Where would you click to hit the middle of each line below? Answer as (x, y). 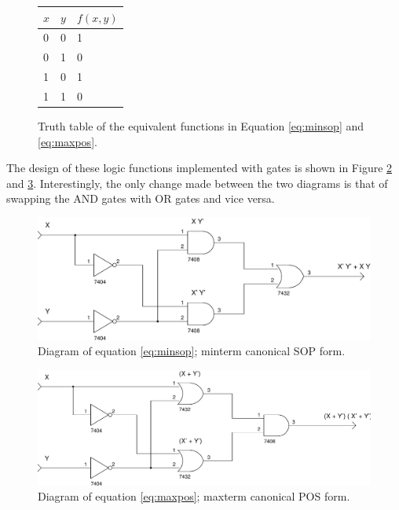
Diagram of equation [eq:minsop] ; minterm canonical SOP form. (192, 351)
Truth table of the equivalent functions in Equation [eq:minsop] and (201, 125)
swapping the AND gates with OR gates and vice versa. (141, 198)
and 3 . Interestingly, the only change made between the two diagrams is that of (197, 183)
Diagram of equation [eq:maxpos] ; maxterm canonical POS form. (194, 496)
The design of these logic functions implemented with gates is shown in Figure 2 (199, 168)
